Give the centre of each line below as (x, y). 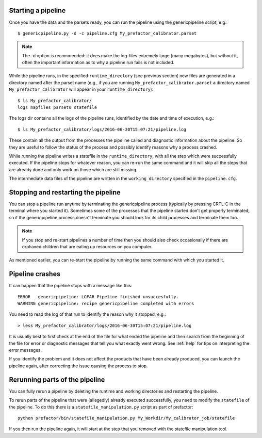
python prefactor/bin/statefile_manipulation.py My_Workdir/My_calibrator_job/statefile (126, 418)
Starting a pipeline (37, 10)
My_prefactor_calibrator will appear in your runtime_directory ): (81, 89)
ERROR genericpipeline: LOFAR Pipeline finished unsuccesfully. (98, 297)
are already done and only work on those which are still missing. (73, 169)
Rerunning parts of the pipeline (57, 380)
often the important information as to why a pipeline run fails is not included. (98, 63)
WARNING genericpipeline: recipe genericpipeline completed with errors (106, 304)
